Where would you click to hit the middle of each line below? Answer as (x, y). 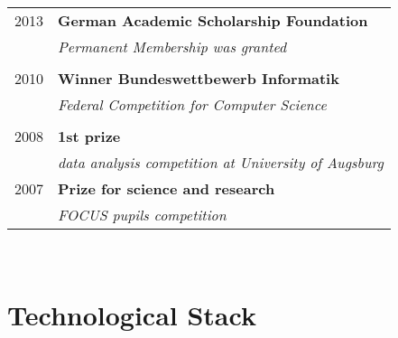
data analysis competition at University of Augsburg (221, 162)
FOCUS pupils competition (142, 215)
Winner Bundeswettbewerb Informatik (199, 78)
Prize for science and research (167, 188)
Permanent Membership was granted (172, 47)
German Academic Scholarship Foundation (213, 20)
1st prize (89, 136)
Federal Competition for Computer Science (192, 104)
